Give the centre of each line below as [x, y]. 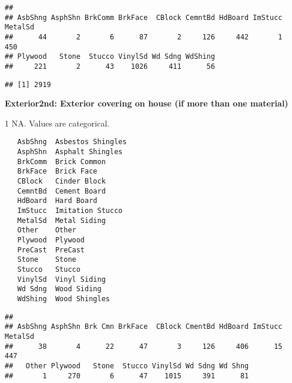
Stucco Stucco [49, 269]
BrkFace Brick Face [57, 171]
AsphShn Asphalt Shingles [70, 152]
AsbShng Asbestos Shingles [72, 142]
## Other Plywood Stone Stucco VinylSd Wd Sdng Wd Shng [127, 366]
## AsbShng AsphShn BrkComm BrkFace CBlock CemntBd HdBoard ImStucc [144, 17]
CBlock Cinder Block [61, 181]
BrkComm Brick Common [61, 161]
